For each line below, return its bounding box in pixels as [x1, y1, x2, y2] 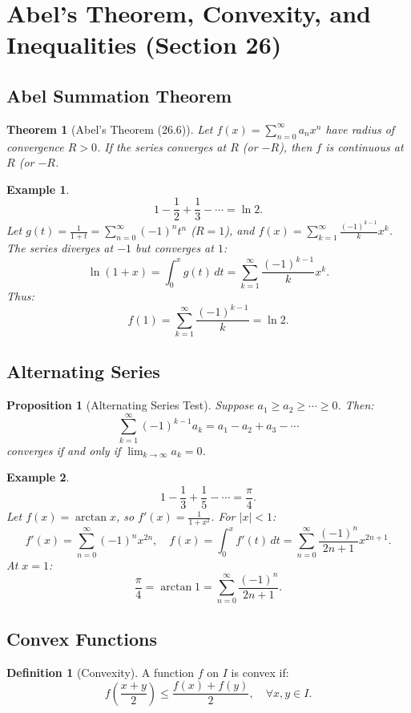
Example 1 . [6, 180, 70, 197]
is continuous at [325, 138, 404, 155]
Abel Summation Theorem [6, 83, 232, 107]
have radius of [325, 120, 395, 137]
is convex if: [231, 663, 289, 680]
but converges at [135, 240, 214, 256]
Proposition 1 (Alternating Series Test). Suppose [6, 397, 254, 413]
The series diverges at [6, 240, 114, 256]
